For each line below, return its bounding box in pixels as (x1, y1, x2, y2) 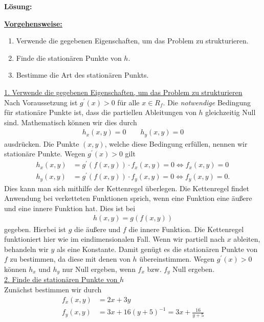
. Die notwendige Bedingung (163, 97, 251, 107)
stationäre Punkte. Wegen (4, 148, 85, 159)
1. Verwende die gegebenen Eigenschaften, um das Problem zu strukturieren (4, 86, 243, 97)
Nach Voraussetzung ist (4, 97, 78, 107)
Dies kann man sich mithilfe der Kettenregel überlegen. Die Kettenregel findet (4, 182, 250, 193)
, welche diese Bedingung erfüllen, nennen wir (104, 138, 248, 149)
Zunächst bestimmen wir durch (4, 284, 102, 294)
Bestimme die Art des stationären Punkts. (16, 70, 149, 80)
